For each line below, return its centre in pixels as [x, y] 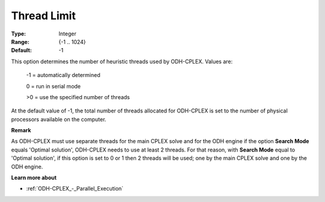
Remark [21, 130]
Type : [19, 34]
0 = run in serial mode [54, 86]
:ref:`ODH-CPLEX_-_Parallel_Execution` [75, 189]
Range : [20, 41]
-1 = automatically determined [63, 75]
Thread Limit [44, 16]
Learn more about [34, 178]
